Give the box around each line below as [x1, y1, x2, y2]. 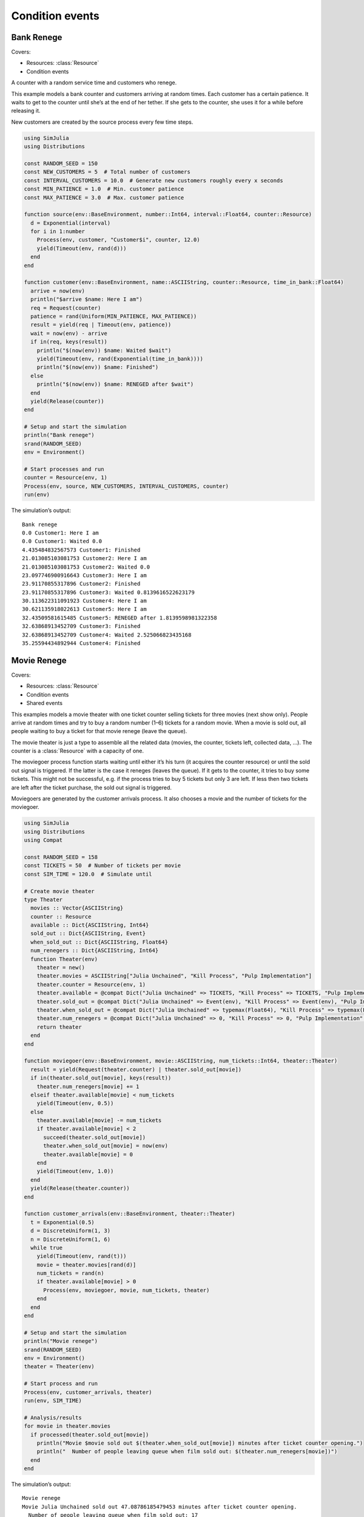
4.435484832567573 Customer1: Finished [22, 546, 141, 553]
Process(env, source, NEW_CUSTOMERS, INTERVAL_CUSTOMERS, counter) [24, 482, 229, 490]
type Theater [24, 896, 63, 903]
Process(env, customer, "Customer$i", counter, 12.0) [36, 237, 200, 243]
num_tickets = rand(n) [36, 1270, 104, 1277]
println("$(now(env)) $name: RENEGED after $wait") [36, 381, 194, 388]
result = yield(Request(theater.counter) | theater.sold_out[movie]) [30, 1066, 242, 1073]
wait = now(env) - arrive [30, 329, 107, 337]
